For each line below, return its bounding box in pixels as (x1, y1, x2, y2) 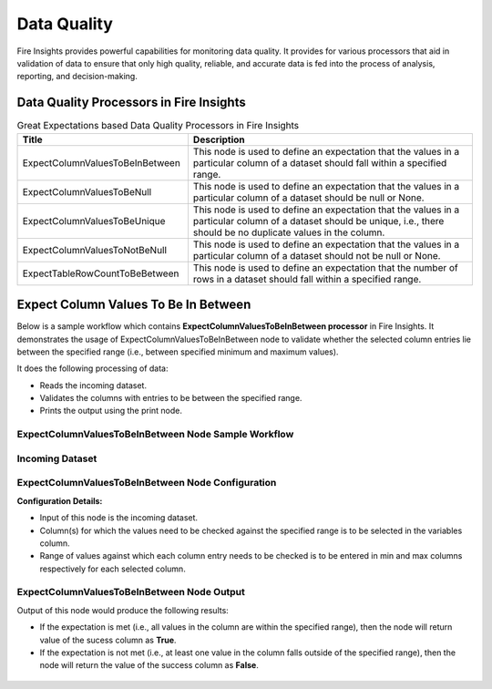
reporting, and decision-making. (16, 71, 138, 82)
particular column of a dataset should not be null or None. (192, 249, 441, 262)
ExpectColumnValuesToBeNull (22, 185, 152, 198)
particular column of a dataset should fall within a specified (192, 156, 447, 169)
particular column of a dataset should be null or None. (192, 191, 425, 204)
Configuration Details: (16, 495, 103, 506)
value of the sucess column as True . (39, 634, 177, 645)
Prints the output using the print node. (39, 406, 182, 416)
